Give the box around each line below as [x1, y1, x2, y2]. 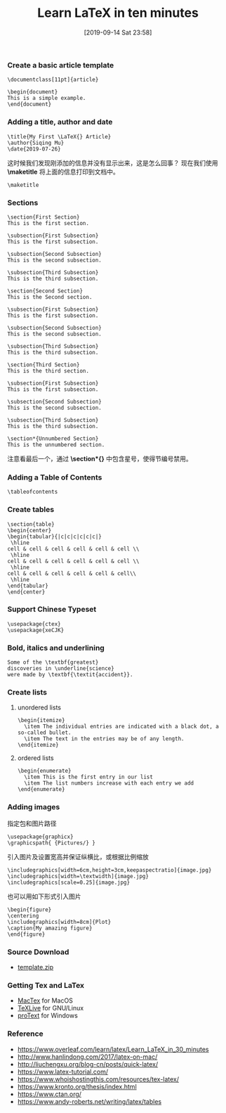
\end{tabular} [7, 582, 49, 589]
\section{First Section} [7, 213, 80, 221]
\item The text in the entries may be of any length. [24, 735, 185, 742]
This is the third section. [7, 367, 90, 374]
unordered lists [17, 703, 62, 712]
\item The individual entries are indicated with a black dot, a [24, 723, 219, 731]
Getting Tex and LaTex [7, 980, 85, 990]
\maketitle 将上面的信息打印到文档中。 [7, 167, 119, 176]
